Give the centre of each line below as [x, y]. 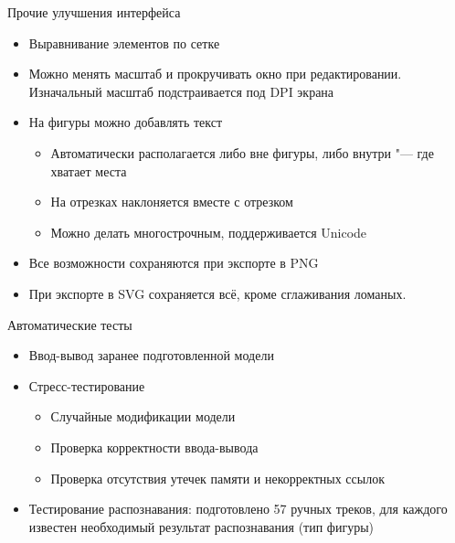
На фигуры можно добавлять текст [126, 122]
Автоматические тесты [70, 324]
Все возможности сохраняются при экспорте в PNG [174, 263]
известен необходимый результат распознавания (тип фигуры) [201, 526]
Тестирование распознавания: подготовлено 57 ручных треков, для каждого [238, 509]
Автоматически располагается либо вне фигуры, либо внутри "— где [242, 152]
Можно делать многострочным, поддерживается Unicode [209, 232]
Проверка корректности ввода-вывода [154, 447]
